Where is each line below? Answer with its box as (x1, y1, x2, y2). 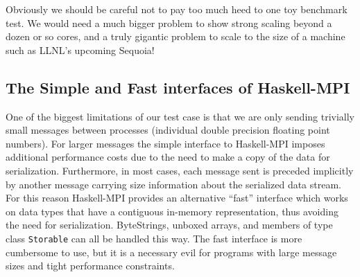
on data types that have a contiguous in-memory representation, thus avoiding (6, 204, 338, 218)
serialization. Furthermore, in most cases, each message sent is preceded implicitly (6, 163, 354, 177)
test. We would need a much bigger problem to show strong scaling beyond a (6, 15, 332, 30)
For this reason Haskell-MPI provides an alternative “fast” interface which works (6, 190, 348, 205)
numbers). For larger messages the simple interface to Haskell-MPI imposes (6, 136, 325, 150)
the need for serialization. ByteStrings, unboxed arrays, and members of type (6, 217, 333, 232)
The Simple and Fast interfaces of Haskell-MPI (6, 76, 350, 98)
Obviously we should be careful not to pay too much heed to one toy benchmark (6, 2, 348, 16)
